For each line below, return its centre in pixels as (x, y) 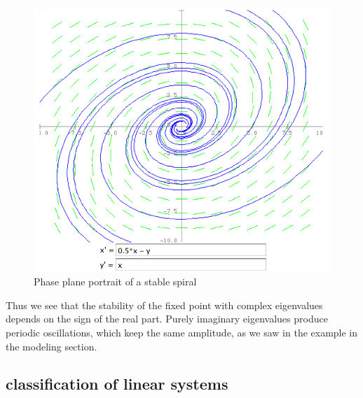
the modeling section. (52, 346)
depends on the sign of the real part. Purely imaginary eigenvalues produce (167, 319)
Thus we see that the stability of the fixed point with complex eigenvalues (164, 305)
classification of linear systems (117, 384)
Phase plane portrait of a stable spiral (115, 282)
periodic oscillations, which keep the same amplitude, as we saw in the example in (182, 332)
